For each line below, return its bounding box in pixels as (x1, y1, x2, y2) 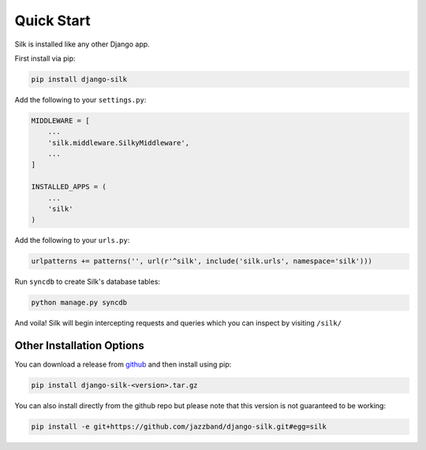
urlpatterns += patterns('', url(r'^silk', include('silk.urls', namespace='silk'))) (31, 257, 372, 266)
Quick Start (14, 12, 91, 29)
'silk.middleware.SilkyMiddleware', (47, 138, 189, 147)
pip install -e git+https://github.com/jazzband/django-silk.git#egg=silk (31, 422, 327, 431)
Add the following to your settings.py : (14, 95, 147, 104)
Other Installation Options (14, 339, 145, 352)
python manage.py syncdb (31, 298, 128, 307)
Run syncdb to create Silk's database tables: (14, 277, 161, 287)
